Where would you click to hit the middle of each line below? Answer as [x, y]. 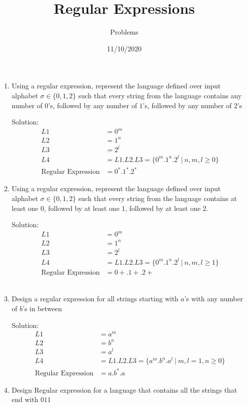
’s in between [42, 308]
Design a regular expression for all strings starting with [95, 299]
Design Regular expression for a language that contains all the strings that [124, 389]
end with [25, 399]
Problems [124, 32]
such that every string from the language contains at [158, 198]
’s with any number [213, 299]
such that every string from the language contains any [160, 95]
